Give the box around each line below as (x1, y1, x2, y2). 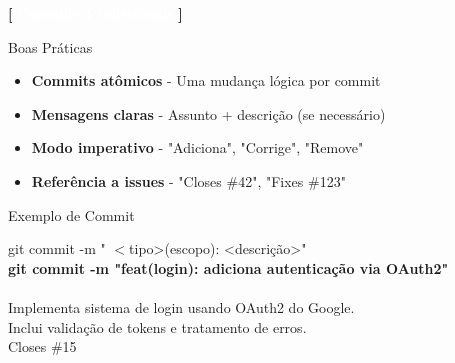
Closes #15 (8, 336, 77, 357)
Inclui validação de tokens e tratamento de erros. (8, 316, 307, 337)
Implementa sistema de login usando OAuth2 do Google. (8, 296, 355, 317)
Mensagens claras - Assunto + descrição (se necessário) (31, 103, 386, 124)
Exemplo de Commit (8, 204, 135, 225)
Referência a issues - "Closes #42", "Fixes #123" (31, 170, 346, 191)
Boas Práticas (8, 36, 93, 57)
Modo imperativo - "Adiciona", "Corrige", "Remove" (31, 137, 364, 158)
